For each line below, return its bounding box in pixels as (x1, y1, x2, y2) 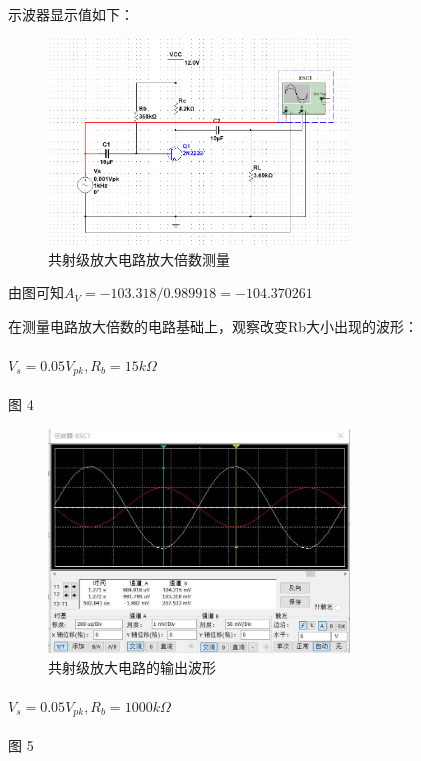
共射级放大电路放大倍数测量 (48, 248, 230, 269)
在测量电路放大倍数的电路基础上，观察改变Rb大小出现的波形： (8, 315, 419, 336)
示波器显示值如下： (8, 4, 134, 24)
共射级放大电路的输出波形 (48, 656, 216, 677)
